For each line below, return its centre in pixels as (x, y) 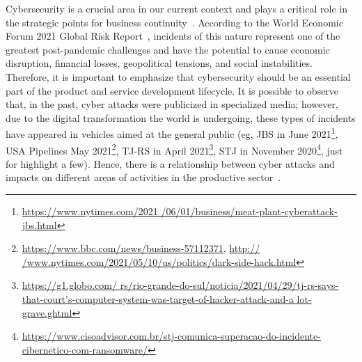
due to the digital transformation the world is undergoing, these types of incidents (181, 117)
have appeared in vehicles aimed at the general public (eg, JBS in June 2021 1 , (172, 133)
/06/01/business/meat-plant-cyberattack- (249, 211)
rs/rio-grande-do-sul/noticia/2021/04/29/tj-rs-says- (229, 285)
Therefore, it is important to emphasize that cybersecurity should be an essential (178, 76)
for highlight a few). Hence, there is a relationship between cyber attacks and (170, 163)
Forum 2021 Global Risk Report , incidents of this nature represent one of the (173, 36)
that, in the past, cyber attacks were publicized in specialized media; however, (172, 104)
